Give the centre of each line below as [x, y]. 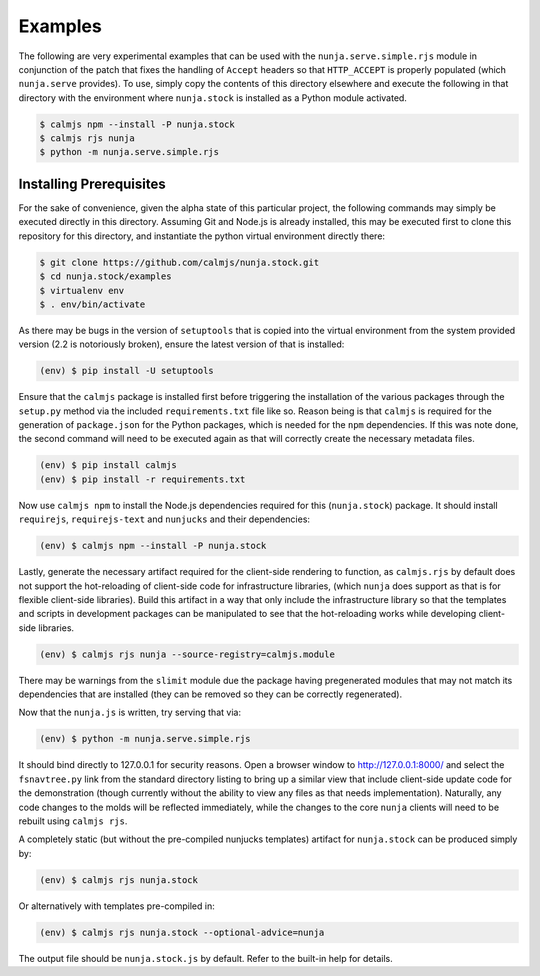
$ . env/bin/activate [92, 304]
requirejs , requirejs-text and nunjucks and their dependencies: [164, 519]
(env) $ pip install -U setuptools [126, 371]
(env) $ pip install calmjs [108, 465]
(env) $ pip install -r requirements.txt [142, 479]
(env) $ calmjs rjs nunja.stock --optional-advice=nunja [182, 932]
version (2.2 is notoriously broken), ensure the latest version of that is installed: [181, 344]
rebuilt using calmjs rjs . [73, 821]
